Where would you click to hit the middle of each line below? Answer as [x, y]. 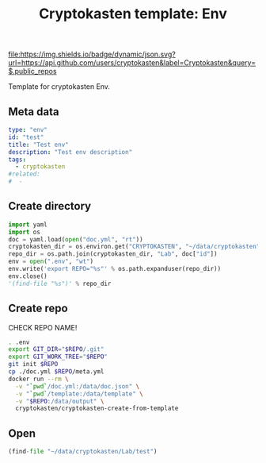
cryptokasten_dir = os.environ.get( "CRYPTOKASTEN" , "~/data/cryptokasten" [134, 247]
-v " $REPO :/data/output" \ [60, 401]
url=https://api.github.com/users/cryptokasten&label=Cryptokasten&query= [132, 63]
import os [25, 232]
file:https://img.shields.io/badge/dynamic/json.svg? [92, 54]
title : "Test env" [38, 145]
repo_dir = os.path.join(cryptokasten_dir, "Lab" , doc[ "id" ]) [113, 254]
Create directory [50, 206]
